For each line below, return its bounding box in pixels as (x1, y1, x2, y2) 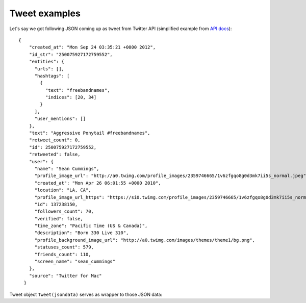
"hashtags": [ (34, 73, 70, 79)
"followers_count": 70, (34, 209, 94, 214)
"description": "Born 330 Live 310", (34, 230, 129, 236)
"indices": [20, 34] (45, 94, 97, 100)
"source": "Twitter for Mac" (29, 273, 102, 279)
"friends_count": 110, (34, 251, 91, 257)
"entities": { (29, 59, 65, 65)
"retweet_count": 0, (29, 137, 81, 143)
